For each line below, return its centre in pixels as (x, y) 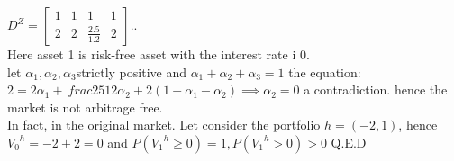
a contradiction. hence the (376, 89)
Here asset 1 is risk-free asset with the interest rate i (152, 54)
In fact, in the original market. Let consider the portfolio (164, 125)
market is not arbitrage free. (85, 107)
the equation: (325, 72)
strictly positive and (131, 72)
